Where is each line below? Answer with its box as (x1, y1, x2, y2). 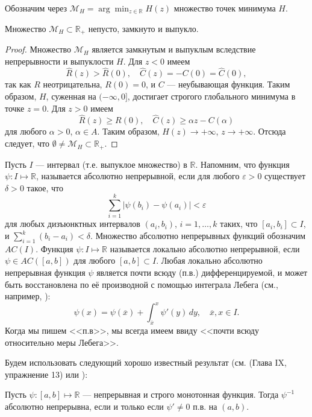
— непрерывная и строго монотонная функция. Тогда (83, 388, 279, 401)
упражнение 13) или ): (5, 368, 88, 380)
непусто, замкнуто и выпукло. (88, 22, 199, 34)
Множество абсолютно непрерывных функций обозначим (95, 229, 306, 241)
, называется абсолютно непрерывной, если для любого (36, 170, 240, 182)
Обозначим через (5, 2, 67, 14)
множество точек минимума (173, 2, 276, 14)
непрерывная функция (5, 266, 86, 278)
